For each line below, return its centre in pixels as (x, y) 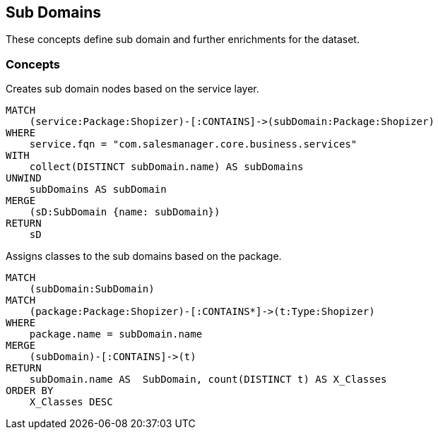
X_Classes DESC (71, 402)
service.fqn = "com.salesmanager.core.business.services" (193, 144)
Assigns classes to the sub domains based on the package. (144, 256)
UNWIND (24, 178)
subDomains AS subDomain (98, 190)
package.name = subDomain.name (116, 334)
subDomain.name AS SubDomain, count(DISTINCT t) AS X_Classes (208, 380)
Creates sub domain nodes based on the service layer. (132, 89)
